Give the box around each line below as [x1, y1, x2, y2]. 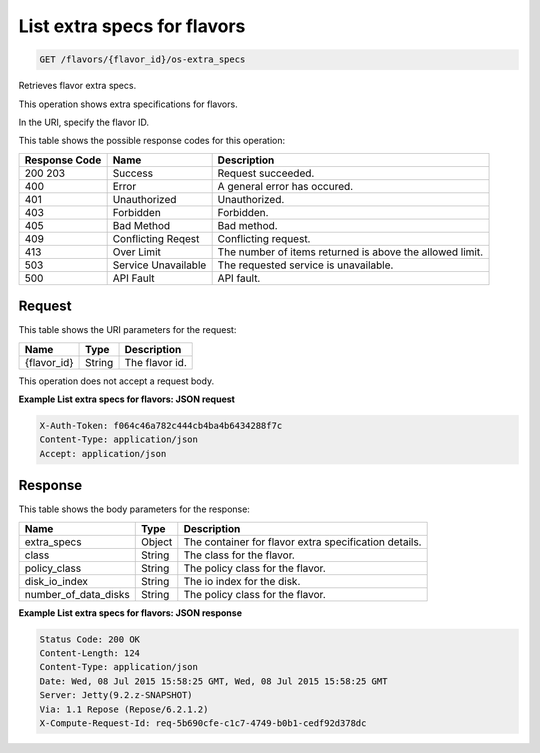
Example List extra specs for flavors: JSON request [18, 393, 235, 405]
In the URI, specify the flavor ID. [18, 116, 150, 128]
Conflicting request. [217, 231, 311, 245]
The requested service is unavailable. [217, 258, 394, 272]
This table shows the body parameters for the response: [18, 503, 250, 515]
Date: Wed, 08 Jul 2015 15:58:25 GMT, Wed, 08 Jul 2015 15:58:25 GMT [39, 675, 388, 687]
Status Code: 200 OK [39, 633, 140, 645]
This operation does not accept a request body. [18, 375, 215, 387]
